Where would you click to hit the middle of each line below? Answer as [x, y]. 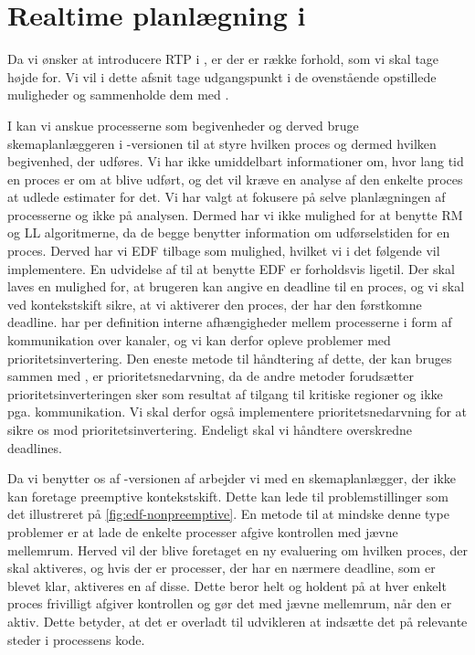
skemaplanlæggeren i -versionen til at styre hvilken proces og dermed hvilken [222, 143]
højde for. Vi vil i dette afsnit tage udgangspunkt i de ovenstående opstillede [222, 76]
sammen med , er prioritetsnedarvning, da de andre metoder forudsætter [211, 376]
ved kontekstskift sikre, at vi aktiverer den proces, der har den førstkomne [215, 304]
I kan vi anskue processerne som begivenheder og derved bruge [183, 125]
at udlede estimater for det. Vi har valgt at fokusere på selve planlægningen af [227, 197]
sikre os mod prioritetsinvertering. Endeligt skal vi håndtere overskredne [210, 429]
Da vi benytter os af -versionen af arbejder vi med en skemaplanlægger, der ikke [232, 478]
